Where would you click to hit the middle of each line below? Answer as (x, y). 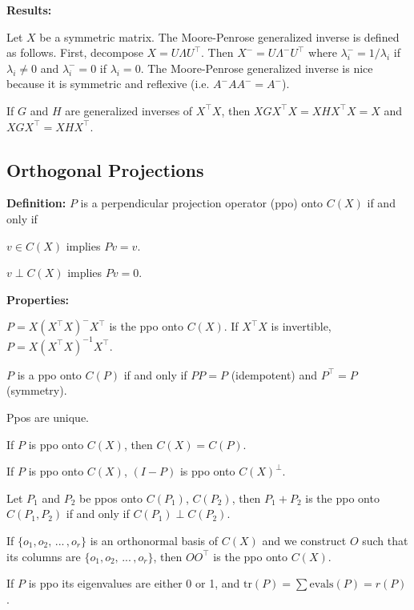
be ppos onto (111, 498)
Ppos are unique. (48, 417)
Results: (29, 10)
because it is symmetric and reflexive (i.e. (108, 84)
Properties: (38, 299)
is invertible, (301, 326)
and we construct (304, 540)
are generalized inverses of (129, 110)
